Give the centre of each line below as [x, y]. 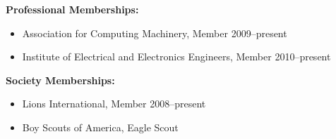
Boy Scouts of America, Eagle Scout [100, 127]
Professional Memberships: [72, 9]
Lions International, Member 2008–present [114, 104]
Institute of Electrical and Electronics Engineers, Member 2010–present [176, 57]
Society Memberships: [60, 80]
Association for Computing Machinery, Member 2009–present [155, 33]
